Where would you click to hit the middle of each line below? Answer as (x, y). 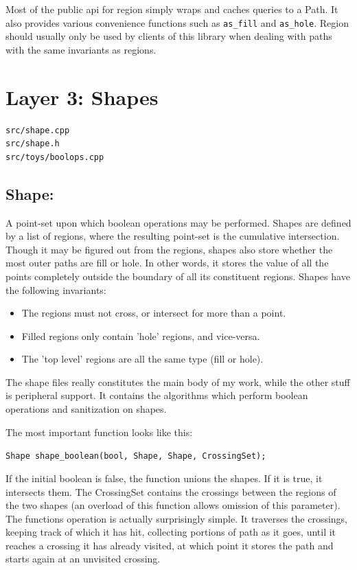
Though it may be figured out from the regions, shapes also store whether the (169, 249)
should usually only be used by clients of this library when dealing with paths (169, 36)
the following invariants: (56, 289)
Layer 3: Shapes (82, 96)
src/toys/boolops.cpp (55, 157)
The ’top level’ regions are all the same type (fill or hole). (142, 359)
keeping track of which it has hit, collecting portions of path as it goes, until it (171, 532)
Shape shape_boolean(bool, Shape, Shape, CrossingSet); (136, 456)
